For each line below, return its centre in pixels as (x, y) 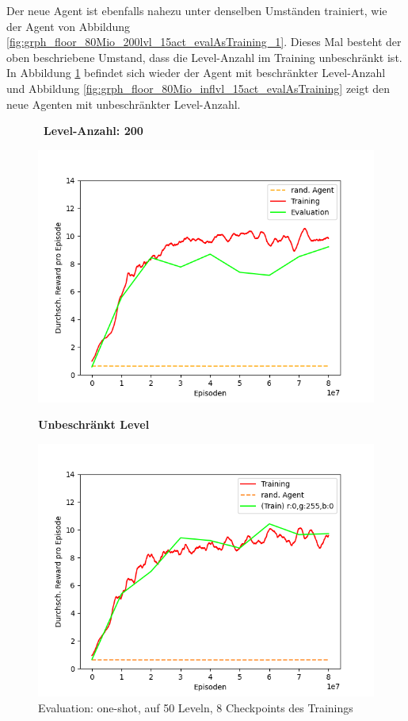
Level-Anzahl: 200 (93, 131)
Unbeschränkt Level (94, 424)
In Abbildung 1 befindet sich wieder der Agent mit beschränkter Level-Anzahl (196, 73)
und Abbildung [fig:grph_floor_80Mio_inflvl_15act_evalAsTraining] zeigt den (198, 88)
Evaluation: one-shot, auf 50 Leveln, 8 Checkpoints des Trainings (196, 707)
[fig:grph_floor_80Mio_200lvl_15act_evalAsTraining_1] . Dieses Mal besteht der (204, 42)
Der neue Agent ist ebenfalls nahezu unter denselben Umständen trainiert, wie (197, 10)
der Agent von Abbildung (69, 26)
